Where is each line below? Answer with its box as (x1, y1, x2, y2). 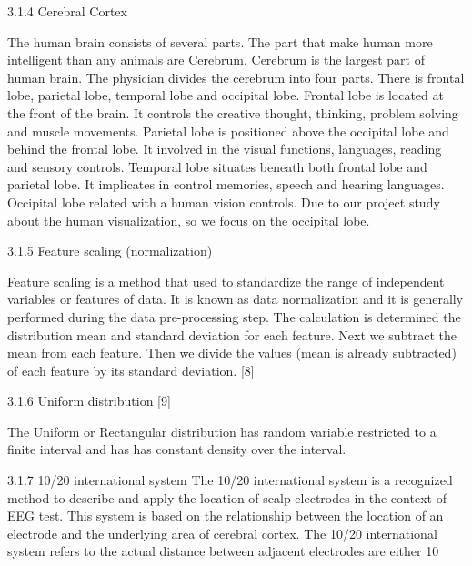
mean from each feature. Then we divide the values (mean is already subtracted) (7, 343, 457, 362)
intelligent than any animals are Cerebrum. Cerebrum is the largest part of (7, 50, 426, 69)
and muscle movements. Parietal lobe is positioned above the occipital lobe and (7, 121, 449, 140)
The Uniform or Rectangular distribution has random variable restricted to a (7, 421, 437, 440)
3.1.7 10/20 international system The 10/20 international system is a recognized (7, 470, 453, 490)
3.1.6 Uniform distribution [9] (7, 391, 171, 410)
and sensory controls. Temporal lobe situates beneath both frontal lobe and (7, 157, 427, 176)
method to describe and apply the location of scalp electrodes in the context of (7, 488, 447, 507)
